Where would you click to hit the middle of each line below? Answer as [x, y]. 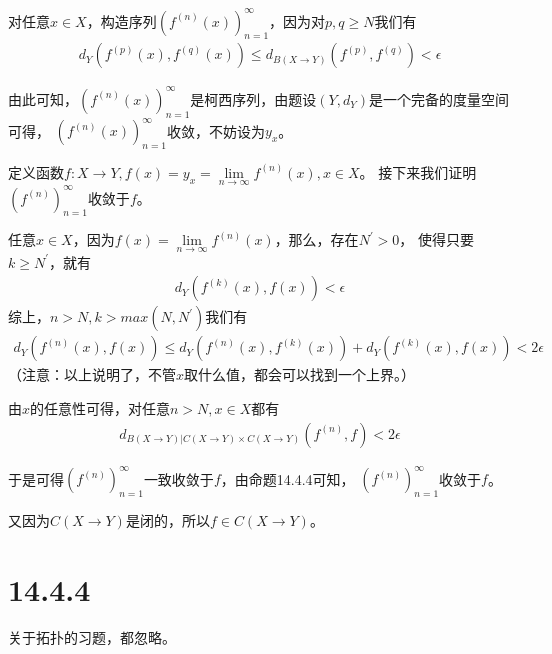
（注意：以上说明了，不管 [92, 374]
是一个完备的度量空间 [438, 98]
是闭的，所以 [167, 519]
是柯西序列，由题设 [253, 98]
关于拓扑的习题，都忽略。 [92, 636]
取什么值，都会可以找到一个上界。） [300, 374]
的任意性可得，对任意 [100, 407]
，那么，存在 [316, 239]
